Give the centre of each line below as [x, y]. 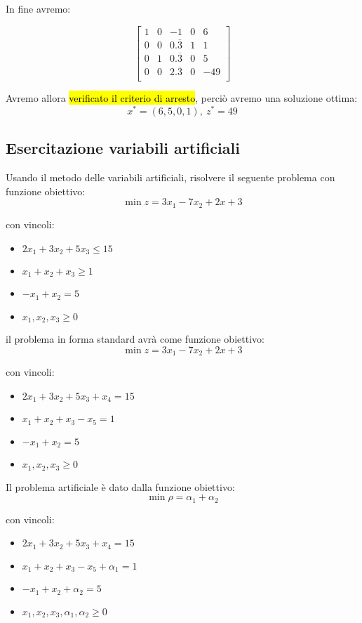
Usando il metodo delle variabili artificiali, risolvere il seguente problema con [170, 177]
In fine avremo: [38, 8]
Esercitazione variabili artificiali [123, 148]
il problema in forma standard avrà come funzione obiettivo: [135, 339]
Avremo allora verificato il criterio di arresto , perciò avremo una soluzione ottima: [182, 98]
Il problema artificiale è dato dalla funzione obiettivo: [120, 486]
